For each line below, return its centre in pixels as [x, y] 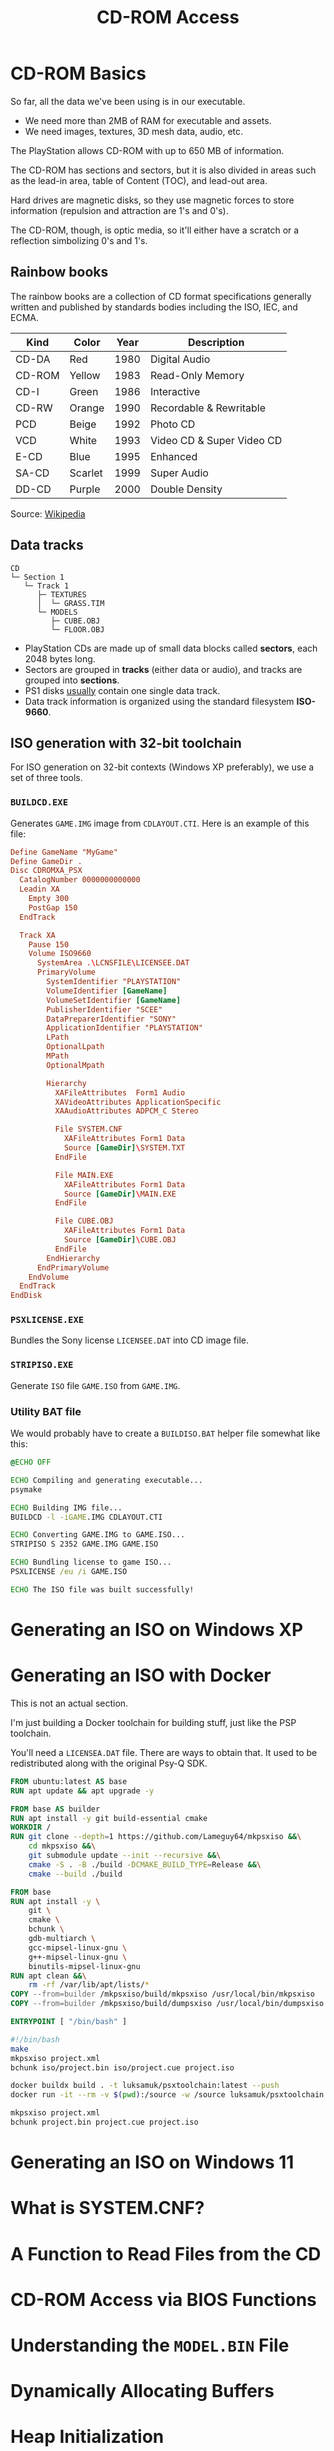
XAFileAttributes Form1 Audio [120, 1092]
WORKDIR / [31, 1827]
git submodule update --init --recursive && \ [125, 1856]
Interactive [175, 391]
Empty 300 [49, 899]
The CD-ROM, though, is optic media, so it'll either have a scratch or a [155, 230]
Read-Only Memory [197, 375]
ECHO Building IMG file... [66, 1507]
